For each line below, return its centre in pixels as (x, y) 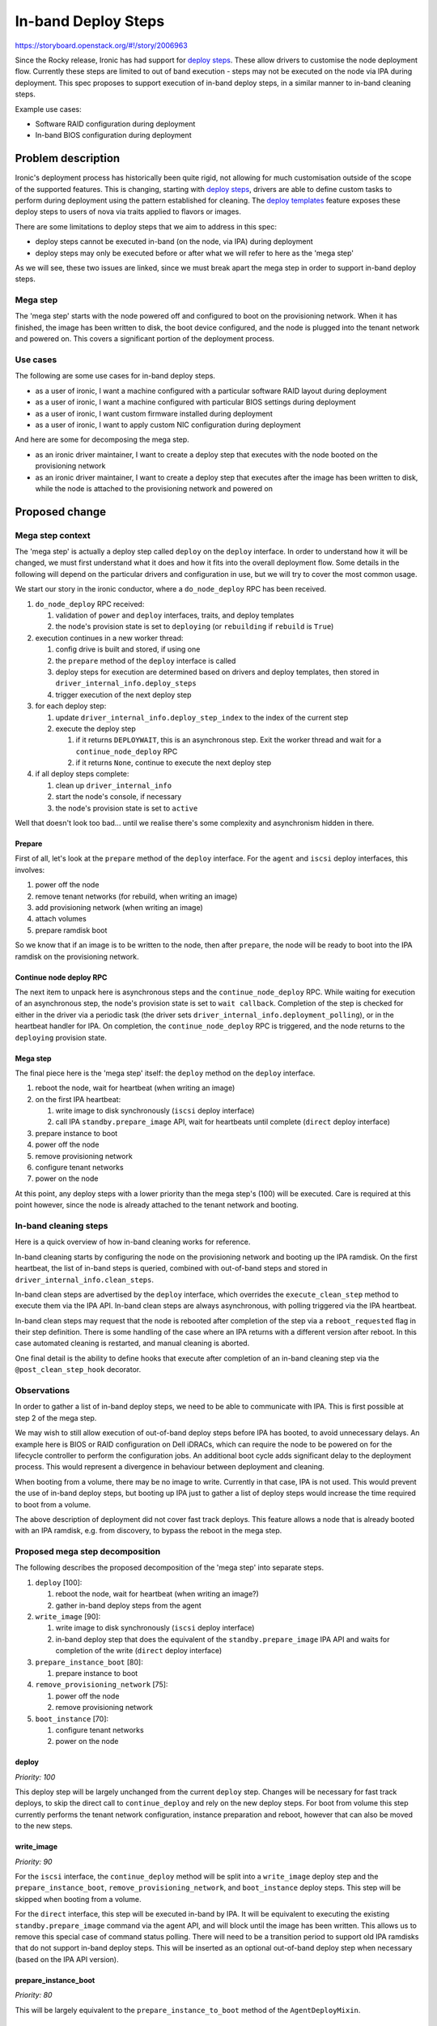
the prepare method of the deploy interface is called (146, 660)
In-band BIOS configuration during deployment (113, 135)
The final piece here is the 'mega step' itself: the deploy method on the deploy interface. (165, 1073)
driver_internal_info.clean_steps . (84, 1280)
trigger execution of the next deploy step (123, 695)
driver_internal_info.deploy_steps (126, 684)
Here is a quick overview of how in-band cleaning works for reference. (133, 1242)
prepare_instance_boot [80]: (89, 1662)
